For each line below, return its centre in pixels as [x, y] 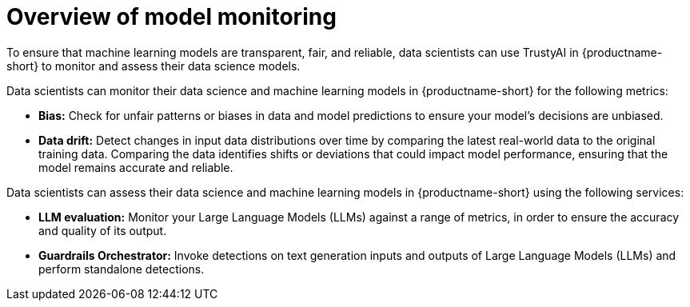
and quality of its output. [103, 230]
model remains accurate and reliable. [136, 167]
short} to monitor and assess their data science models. [154, 66]
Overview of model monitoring [172, 17]
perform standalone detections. [122, 269]
